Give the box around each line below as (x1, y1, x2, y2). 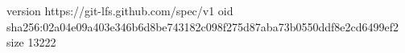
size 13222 (6, 34, 56, 51)
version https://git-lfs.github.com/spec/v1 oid (6, 2, 233, 18)
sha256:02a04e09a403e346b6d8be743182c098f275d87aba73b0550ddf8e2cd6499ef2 (6, 18, 399, 35)
